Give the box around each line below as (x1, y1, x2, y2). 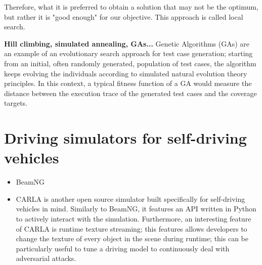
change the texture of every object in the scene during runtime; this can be (16, 233, 248, 244)
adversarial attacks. (16, 253, 76, 263)
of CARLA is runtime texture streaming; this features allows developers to (16, 223, 247, 234)
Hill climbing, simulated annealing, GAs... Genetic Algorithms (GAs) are (4, 38, 250, 49)
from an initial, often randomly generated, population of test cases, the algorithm (4, 58, 256, 68)
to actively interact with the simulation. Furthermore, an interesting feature (16, 213, 251, 224)
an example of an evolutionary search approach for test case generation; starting (4, 48, 253, 59)
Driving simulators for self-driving (4, 127, 247, 148)
